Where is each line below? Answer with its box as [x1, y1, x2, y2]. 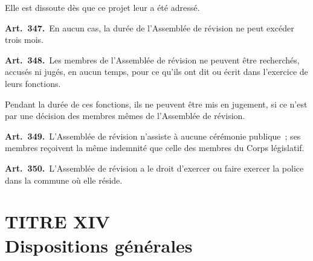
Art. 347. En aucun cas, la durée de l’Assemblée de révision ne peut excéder [5, 21, 294, 34]
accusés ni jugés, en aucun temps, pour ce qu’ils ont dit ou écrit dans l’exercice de [5, 65, 308, 78]
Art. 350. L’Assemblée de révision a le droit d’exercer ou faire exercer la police [5, 161, 304, 174]
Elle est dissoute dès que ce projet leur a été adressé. [5, 1, 200, 13]
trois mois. [5, 33, 44, 46]
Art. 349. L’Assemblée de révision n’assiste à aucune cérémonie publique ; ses [5, 129, 301, 142]
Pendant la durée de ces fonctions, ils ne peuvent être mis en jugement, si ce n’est [5, 97, 308, 110]
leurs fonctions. [5, 77, 61, 89]
